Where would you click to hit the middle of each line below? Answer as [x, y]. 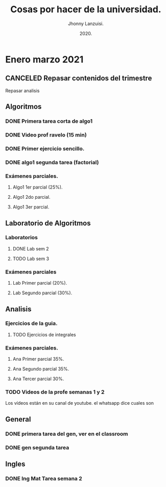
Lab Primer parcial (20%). [40, 283]
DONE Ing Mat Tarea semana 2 [44, 478]
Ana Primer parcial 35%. [38, 359]
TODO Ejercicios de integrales [44, 334]
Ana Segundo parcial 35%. [41, 369]
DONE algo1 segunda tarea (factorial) [52, 162]
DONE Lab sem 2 [31, 248]
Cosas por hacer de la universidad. [86, 9]
